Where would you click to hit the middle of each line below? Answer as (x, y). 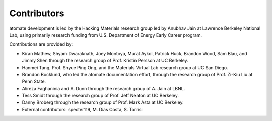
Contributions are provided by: (41, 44)
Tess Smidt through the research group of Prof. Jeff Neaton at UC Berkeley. (100, 96)
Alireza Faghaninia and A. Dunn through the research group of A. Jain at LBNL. (104, 88)
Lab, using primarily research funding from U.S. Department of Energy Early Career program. (106, 35)
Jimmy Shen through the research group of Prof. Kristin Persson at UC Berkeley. (105, 61)
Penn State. (34, 82)
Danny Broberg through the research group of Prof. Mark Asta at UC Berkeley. (103, 102)
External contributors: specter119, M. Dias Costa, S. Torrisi (82, 109)
